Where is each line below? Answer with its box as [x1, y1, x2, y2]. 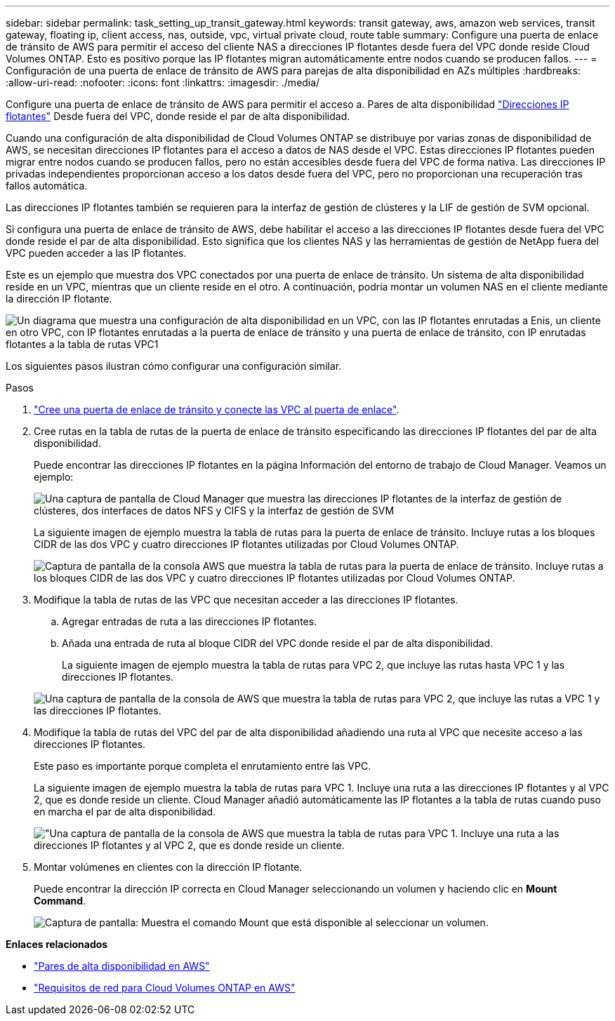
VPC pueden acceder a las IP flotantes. [6, 247, 187, 259]
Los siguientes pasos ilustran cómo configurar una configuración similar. [6, 360, 342, 372]
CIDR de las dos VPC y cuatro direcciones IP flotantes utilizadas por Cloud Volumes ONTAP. [34, 538, 459, 550]
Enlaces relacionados [6, 938, 108, 950]
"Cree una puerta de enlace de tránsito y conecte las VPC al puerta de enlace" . [34, 403, 399, 415]
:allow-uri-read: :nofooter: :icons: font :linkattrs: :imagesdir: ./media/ [6, 76, 320, 88]
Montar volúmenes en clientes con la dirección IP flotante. [34, 861, 303, 873]
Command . [34, 895, 86, 907]
